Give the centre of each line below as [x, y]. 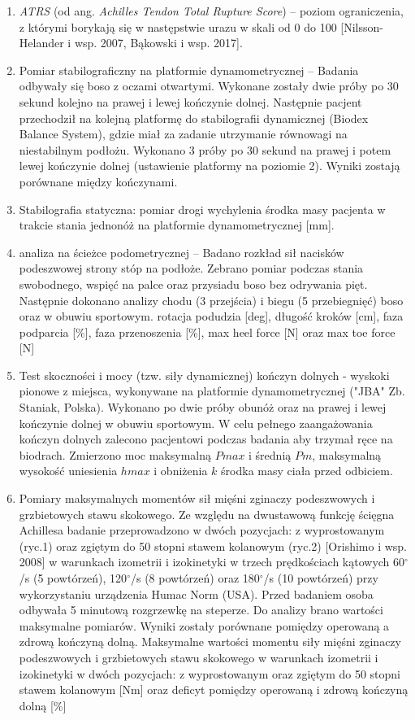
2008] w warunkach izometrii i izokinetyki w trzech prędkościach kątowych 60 [212, 562]
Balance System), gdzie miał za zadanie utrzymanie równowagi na [183, 134]
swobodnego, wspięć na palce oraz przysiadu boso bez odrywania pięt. [193, 284]
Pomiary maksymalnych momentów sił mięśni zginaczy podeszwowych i [197, 498]
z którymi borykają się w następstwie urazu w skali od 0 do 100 [178, 26]
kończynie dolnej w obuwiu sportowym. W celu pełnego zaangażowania [196, 423]
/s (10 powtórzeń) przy [321, 578]
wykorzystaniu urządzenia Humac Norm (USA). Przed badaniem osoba [196, 593]
